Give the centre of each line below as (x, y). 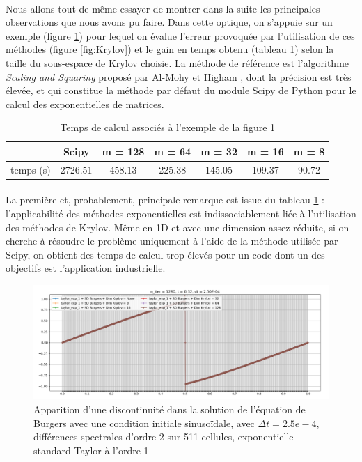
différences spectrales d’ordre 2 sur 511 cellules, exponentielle (164, 437)
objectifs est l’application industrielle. (86, 268)
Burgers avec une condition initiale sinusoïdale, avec (144, 423)
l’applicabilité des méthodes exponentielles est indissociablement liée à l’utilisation (181, 214)
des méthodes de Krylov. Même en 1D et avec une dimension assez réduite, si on (178, 227)
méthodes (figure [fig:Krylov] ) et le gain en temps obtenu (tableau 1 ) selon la (170, 49)
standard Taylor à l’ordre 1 (91, 450)
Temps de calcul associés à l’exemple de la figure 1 (168, 127)
